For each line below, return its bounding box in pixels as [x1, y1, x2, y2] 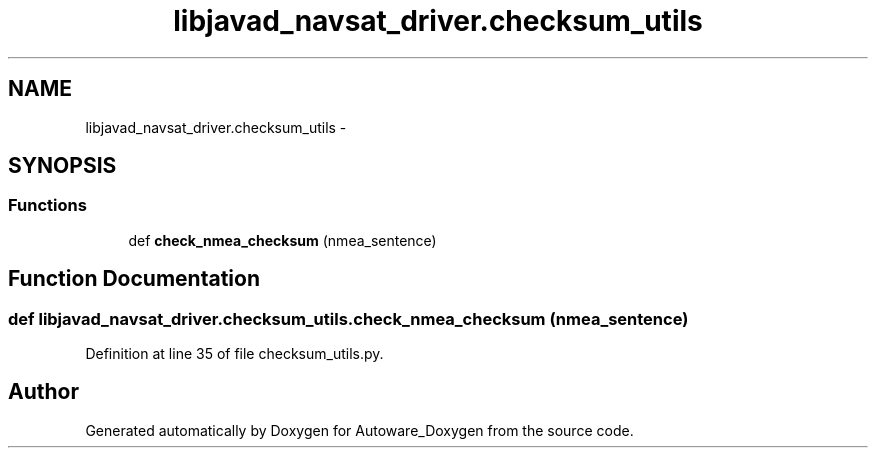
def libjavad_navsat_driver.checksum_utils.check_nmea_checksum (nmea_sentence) [8, 308, 689, 329]
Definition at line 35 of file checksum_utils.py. [85, 345, 384, 363]
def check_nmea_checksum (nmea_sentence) [128, 231, 437, 249]
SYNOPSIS [8, 153, 117, 179]
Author [8, 379, 79, 405]
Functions [8, 195, 87, 216]
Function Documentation [8, 266, 260, 292]
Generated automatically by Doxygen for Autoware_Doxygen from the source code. [85, 421, 634, 439]
